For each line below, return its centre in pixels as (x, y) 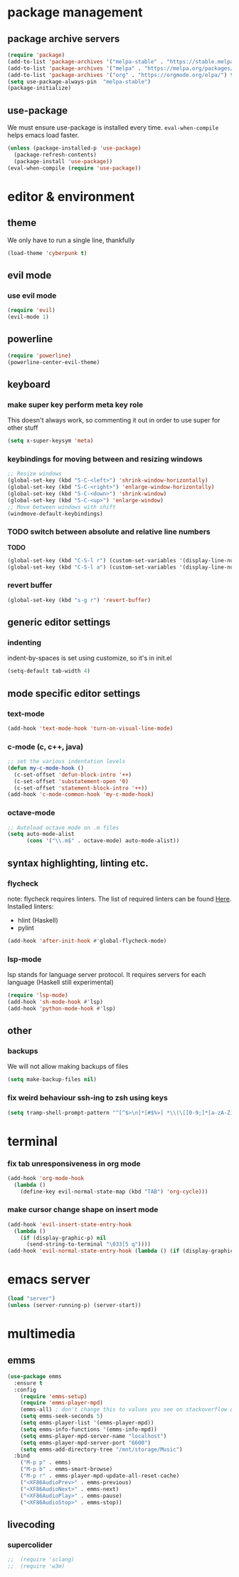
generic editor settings (59, 622)
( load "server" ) (31, 1299)
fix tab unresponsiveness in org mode (74, 1164)
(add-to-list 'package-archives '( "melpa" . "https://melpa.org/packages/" (122, 68)
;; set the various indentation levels (67, 762)
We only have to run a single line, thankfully (71, 240)
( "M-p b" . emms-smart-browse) (67, 1469)
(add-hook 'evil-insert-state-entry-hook (70, 1224)
